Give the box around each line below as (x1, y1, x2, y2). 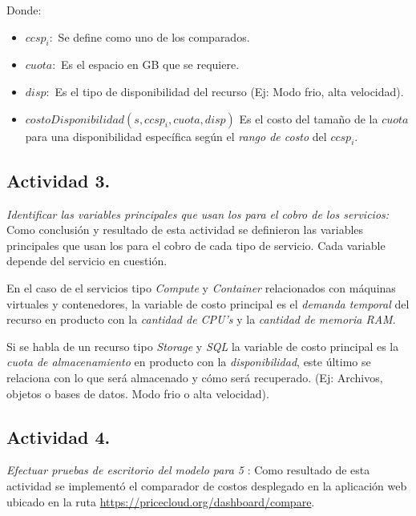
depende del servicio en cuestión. (6, 252, 168, 269)
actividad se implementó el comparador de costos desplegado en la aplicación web (6, 477, 407, 494)
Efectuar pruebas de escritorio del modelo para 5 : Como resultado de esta (6, 462, 370, 478)
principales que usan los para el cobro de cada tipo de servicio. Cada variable (6, 236, 386, 253)
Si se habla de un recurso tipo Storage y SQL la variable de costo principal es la (6, 337, 399, 354)
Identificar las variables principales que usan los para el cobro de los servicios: (6, 205, 390, 222)
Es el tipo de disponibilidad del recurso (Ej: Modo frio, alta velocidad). (55, 83, 404, 99)
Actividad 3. (6, 167, 111, 192)
